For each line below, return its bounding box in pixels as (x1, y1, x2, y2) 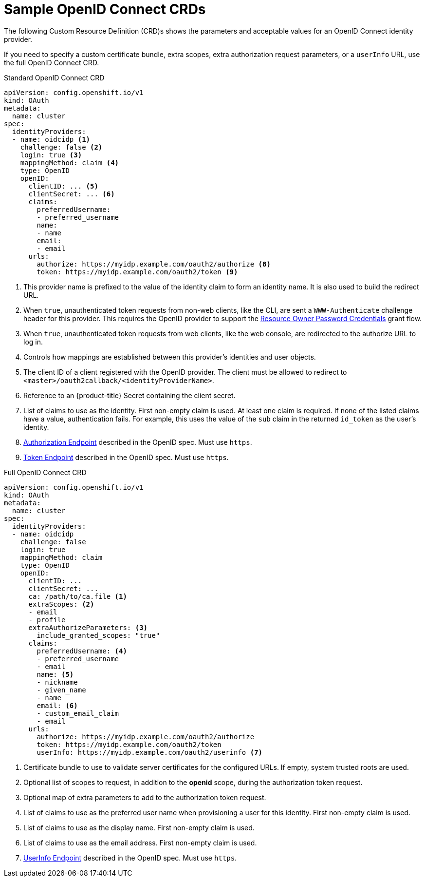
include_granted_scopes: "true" (37, 631, 160, 639)
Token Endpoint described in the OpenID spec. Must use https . (23, 453, 229, 461)
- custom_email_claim (37, 709, 119, 717)
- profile (28, 615, 66, 624)
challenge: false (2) (20, 143, 103, 151)
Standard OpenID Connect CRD (4, 73, 105, 82)
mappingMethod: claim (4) (20, 158, 119, 167)
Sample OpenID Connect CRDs (4, 1, 206, 18)
